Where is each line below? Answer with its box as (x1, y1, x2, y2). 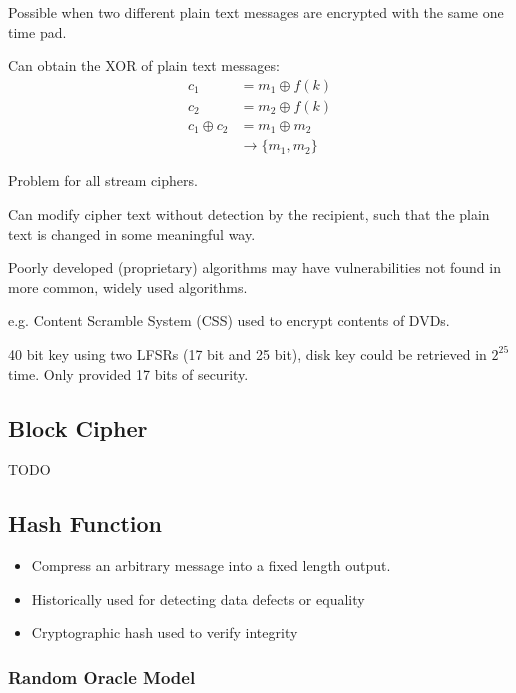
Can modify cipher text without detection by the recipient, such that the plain (8, 203, 490, 224)
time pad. (8, 21, 67, 42)
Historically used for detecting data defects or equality (31, 588, 365, 609)
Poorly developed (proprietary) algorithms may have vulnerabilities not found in (8, 257, 501, 278)
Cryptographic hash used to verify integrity (31, 622, 298, 643)
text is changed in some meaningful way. (8, 223, 256, 244)
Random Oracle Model (8, 664, 196, 689)
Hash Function (8, 508, 162, 539)
